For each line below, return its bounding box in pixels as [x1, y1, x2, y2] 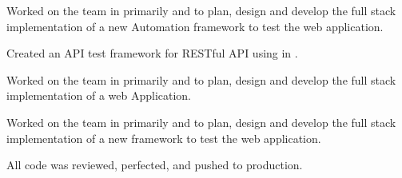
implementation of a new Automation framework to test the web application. [6, 18, 384, 34]
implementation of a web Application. [6, 87, 192, 104]
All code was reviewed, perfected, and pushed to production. [6, 156, 303, 173]
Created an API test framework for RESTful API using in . [6, 45, 298, 61]
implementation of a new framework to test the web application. [6, 129, 321, 146]
